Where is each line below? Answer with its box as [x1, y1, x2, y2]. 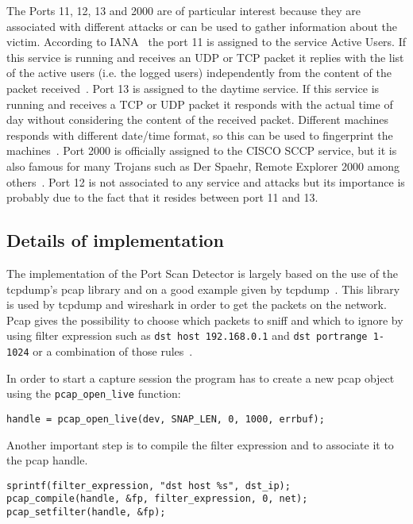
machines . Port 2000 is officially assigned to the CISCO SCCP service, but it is [6, 142, 397, 159]
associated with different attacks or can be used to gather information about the [6, 17, 398, 34]
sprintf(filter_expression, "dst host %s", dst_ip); [6, 480, 291, 491]
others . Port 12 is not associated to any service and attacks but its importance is [6, 173, 405, 190]
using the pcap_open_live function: [6, 385, 181, 402]
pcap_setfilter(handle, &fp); [6, 507, 166, 518]
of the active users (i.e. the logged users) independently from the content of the [6, 64, 392, 81]
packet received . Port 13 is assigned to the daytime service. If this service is [6, 79, 380, 96]
